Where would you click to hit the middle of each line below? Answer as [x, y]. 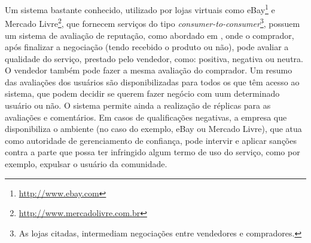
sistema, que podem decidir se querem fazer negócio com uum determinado [142, 93]
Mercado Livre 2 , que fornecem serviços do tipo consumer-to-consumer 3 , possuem [153, 22]
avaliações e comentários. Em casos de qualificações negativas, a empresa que [146, 117]
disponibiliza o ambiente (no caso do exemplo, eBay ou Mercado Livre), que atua [153, 129]
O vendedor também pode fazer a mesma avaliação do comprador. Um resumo [149, 70]
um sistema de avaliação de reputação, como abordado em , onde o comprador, [150, 35]
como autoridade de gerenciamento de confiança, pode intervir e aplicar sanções [151, 140]
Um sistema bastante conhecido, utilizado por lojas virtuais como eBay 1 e [140, 9]
